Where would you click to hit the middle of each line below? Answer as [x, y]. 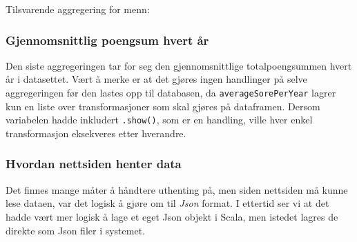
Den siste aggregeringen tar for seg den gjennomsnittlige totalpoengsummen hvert [179, 65]
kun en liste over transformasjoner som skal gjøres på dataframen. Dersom [163, 106]
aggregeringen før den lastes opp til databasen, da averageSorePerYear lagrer [171, 92]
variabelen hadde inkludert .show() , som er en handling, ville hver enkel [159, 120]
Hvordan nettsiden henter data [94, 164]
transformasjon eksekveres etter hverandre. [96, 133]
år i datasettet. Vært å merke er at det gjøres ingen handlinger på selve [156, 79]
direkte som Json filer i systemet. [75, 230]
